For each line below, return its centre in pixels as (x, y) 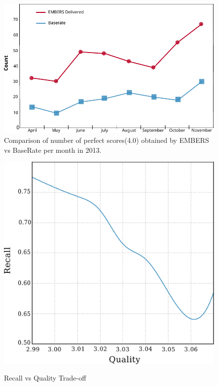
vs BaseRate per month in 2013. (53, 150)
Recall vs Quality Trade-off (45, 378)
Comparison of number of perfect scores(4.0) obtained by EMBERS (107, 140)
